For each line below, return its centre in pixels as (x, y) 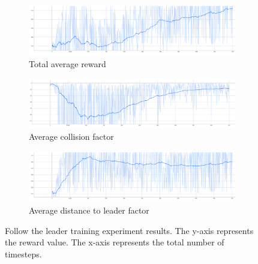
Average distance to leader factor (89, 210)
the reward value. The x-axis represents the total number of (115, 242)
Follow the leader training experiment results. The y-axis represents (129, 230)
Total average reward (67, 63)
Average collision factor (71, 136)
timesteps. (23, 254)
